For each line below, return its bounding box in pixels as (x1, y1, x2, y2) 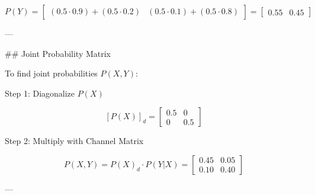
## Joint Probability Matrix (5, 47, 111, 59)
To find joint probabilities (5, 67, 98, 79)
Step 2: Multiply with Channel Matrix (5, 135, 144, 147)
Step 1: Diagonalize (5, 87, 75, 99)
